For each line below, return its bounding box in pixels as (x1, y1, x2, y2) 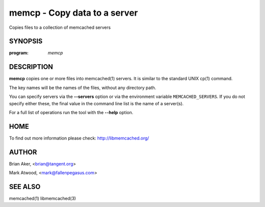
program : (9, 50, 29, 56)
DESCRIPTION (9, 63, 53, 71)
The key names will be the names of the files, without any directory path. (9, 85, 157, 91)
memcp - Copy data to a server (9, 7, 138, 18)
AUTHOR (9, 148, 37, 156)
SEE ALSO (9, 183, 41, 191)
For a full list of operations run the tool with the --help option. (9, 109, 133, 115)
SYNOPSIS (9, 37, 43, 46)
